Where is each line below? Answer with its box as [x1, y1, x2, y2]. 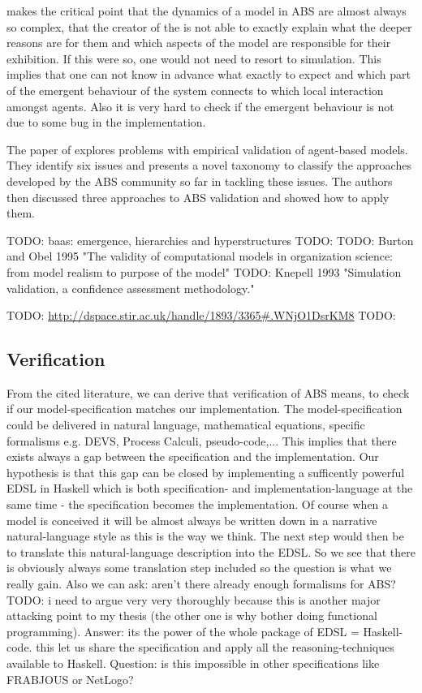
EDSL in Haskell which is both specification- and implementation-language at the [6, 480, 413, 497]
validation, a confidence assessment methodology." [6, 279, 255, 296]
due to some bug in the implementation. [6, 114, 206, 131]
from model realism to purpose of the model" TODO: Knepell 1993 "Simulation [6, 263, 402, 280]
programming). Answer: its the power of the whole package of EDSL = [6, 622, 360, 639]
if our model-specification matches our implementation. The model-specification [6, 400, 403, 417]
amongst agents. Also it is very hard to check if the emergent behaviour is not [6, 97, 394, 114]
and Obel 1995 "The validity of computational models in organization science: [6, 247, 393, 265]
